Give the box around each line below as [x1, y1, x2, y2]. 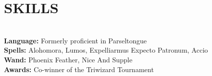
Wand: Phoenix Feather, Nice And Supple [4, 54, 132, 64]
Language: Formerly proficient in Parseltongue [4, 35, 147, 45]
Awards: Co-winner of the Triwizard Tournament [4, 64, 154, 74]
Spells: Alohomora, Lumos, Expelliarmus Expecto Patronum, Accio [4, 45, 208, 55]
